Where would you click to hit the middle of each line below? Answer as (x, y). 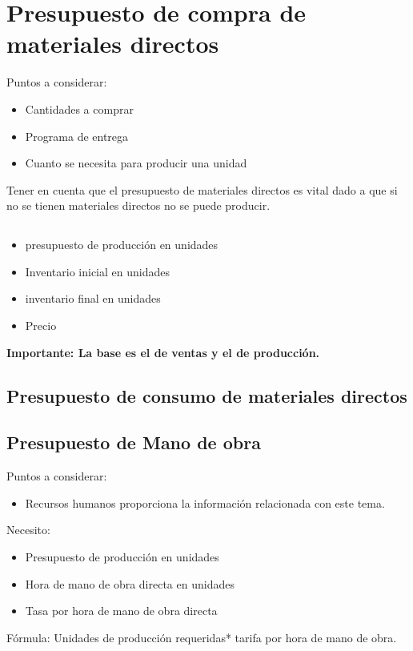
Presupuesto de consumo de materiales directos (207, 395)
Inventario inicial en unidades (97, 271)
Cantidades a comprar (79, 108)
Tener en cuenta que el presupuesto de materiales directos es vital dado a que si (202, 189)
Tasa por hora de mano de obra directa (121, 611)
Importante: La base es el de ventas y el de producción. (163, 352)
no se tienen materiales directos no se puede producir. (138, 205)
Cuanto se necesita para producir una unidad (136, 163)
